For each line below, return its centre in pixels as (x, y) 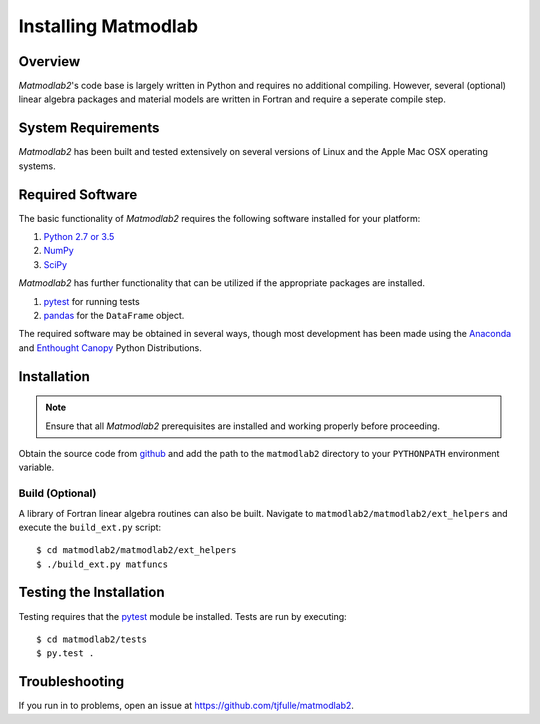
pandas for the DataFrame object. (114, 315)
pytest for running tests (91, 301)
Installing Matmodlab (108, 26)
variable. (36, 467)
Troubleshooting (71, 681)
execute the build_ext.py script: (90, 527)
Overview (49, 61)
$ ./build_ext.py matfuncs (102, 564)
